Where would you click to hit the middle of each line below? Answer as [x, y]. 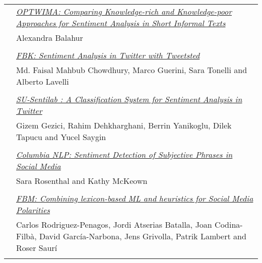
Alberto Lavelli [43, 81]
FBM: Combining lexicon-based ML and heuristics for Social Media [135, 198]
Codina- [229, 224]
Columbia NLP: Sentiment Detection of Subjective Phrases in [124, 154]
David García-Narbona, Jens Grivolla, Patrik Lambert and [143, 236]
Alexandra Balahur [50, 38]
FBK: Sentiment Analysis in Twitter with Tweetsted [108, 55]
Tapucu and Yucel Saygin [61, 137]
